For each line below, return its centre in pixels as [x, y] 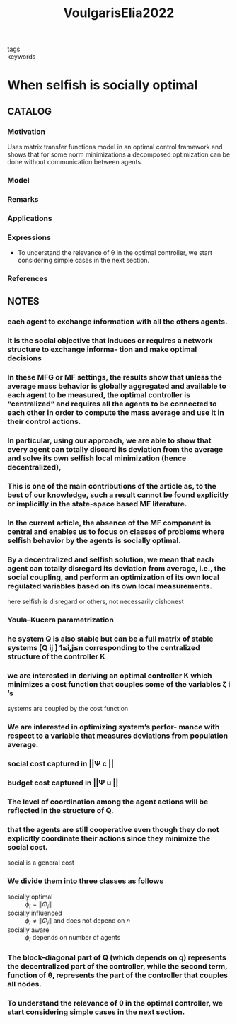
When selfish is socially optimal [103, 85]
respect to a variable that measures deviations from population [118, 736]
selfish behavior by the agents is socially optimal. [94, 540]
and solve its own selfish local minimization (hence [97, 458]
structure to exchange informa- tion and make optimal [102, 350]
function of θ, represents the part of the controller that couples [118, 975]
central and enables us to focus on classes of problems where [116, 531]
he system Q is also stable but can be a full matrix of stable [110, 639]
